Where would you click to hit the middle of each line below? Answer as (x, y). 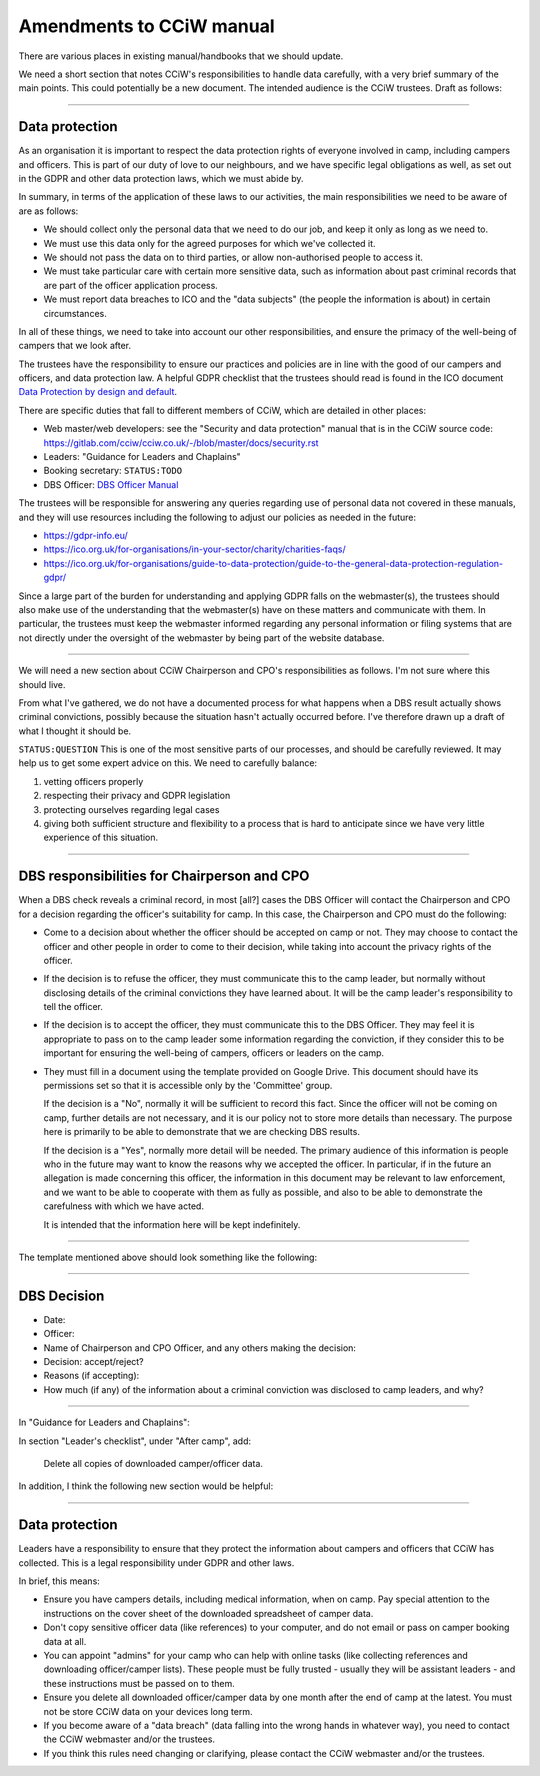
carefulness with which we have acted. (124, 1206)
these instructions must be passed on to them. (139, 1683)
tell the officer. (73, 1007)
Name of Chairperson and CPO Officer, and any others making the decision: (200, 1347)
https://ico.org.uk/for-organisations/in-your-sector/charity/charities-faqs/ (194, 549)
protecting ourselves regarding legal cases (131, 809)
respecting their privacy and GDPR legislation (137, 796)
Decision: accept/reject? (93, 1361)
